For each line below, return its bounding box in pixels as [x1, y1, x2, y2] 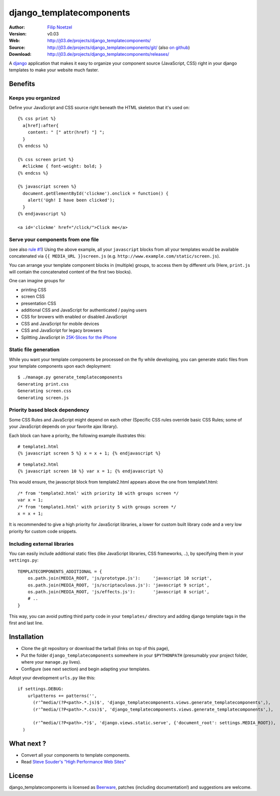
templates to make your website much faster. [9, 67, 99, 73]
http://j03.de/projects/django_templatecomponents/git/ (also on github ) [47, 44, 190, 50]
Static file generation [9, 346, 60, 353]
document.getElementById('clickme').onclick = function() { [22, 191, 169, 196]
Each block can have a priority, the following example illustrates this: [9, 432, 146, 439]
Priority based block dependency [9, 406, 89, 413]
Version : [9, 31, 27, 36]
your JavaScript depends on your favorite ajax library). [9, 423, 118, 429]
